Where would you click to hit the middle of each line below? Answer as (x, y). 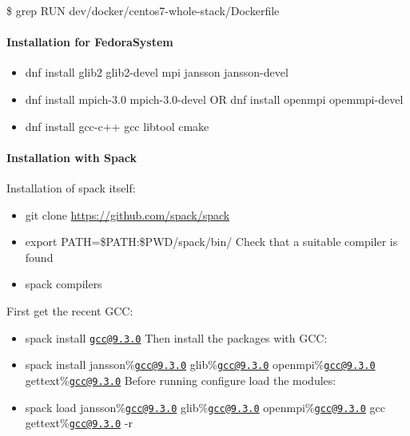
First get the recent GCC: (70, 310)
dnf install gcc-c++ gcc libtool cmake (117, 126)
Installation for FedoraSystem (90, 42)
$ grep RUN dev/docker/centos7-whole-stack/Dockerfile (143, 10)
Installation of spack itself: (71, 187)
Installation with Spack (72, 157)
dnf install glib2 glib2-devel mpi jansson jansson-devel (157, 72)
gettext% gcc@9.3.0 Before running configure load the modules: (181, 380)
